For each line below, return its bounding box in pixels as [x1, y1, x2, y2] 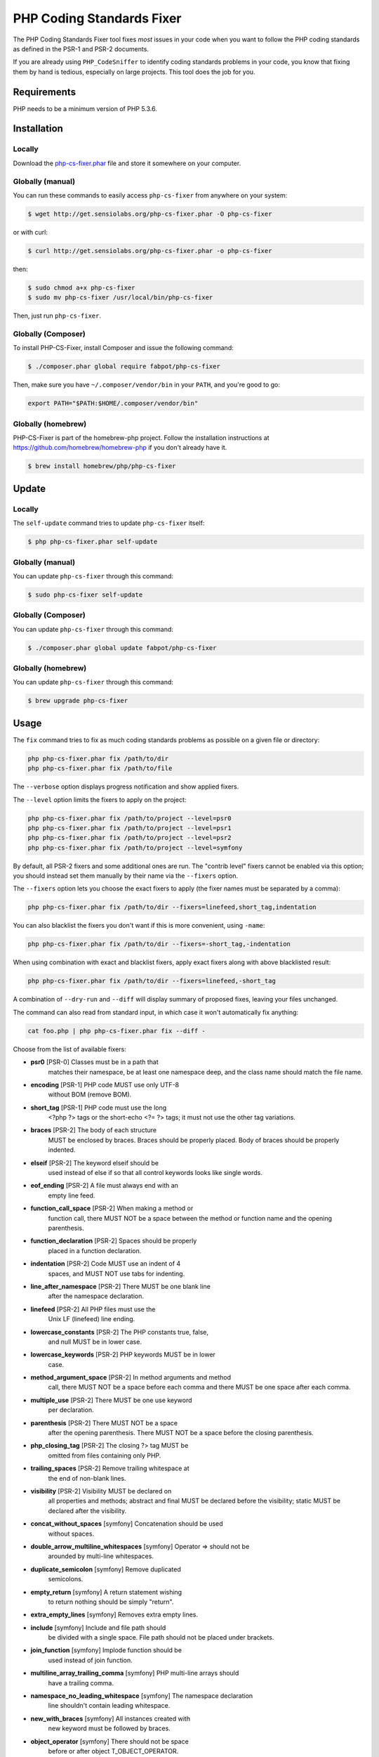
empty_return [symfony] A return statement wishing [30, 1588, 182, 1596]
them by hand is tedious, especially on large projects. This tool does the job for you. [13, 67, 255, 76]
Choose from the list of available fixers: [13, 1044, 126, 1053]
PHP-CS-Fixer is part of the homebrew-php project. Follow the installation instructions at [13, 434, 270, 442]
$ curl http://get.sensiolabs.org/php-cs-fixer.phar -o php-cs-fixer [27, 247, 272, 254]
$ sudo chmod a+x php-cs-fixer [27, 283, 136, 292]
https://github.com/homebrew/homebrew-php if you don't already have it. [13, 443, 227, 452]
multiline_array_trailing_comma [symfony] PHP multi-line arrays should [30, 1669, 239, 1678]
